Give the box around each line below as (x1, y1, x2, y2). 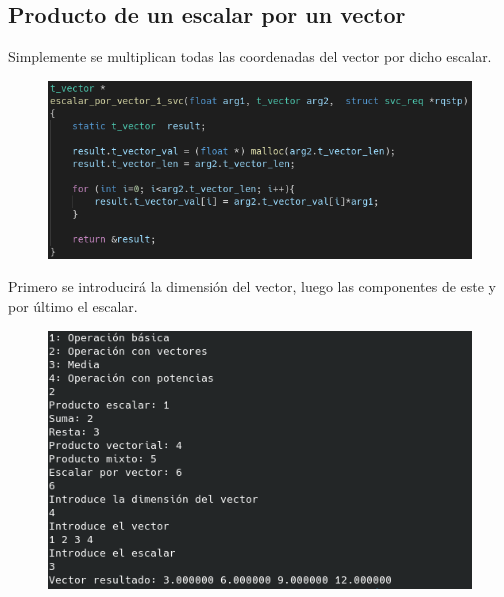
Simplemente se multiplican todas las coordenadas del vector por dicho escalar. (8, 46, 492, 67)
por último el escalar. (8, 295, 138, 316)
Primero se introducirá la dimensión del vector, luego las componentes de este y (8, 276, 497, 297)
